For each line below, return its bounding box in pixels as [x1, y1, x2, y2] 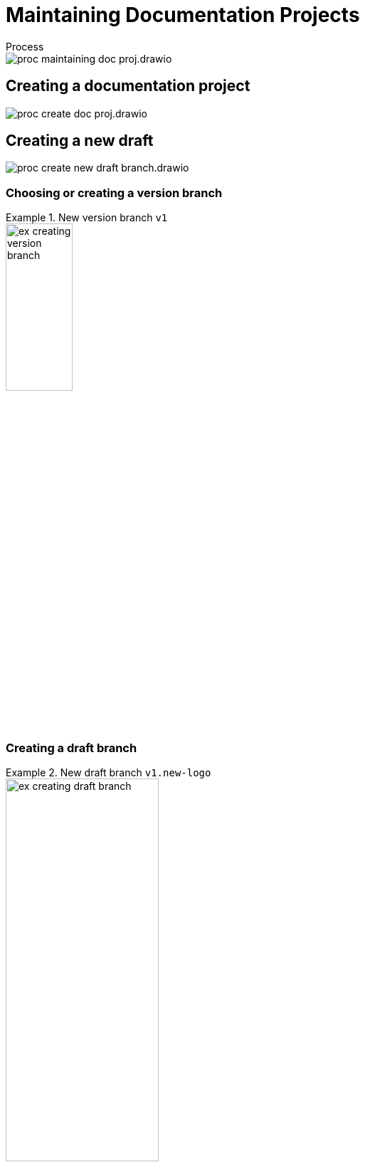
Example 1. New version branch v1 [6, 211, 168, 224]
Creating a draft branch [6, 740, 137, 755]
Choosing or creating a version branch [6, 185, 223, 200]
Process [6, 40, 44, 53]
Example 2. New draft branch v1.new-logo [6, 766, 211, 779]
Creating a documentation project [6, 77, 250, 95]
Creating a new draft [6, 132, 154, 150]
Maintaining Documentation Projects [6, 3, 360, 27]
